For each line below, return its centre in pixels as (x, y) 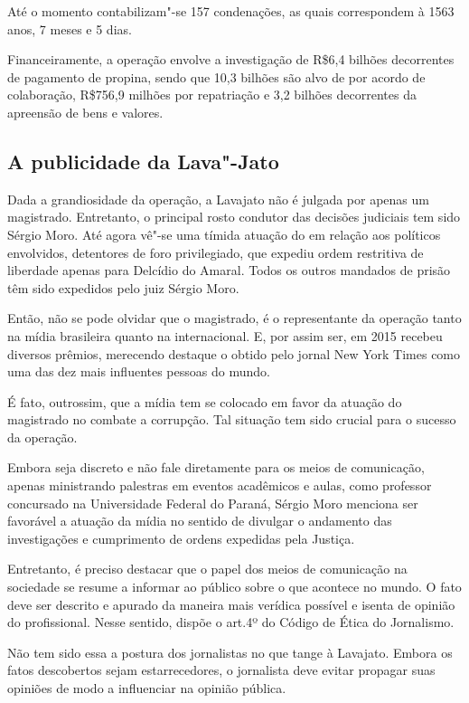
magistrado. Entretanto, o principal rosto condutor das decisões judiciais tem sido (234, 217)
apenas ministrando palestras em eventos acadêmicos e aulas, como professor (220, 485)
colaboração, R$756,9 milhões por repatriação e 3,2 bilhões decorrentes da (212, 95)
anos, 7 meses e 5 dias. (70, 28)
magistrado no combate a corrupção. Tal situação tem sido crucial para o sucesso (232, 419)
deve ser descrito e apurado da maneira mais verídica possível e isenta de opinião (231, 604)
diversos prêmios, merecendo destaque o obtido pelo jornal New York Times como (234, 353)
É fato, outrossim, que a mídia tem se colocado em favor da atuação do (205, 401)
